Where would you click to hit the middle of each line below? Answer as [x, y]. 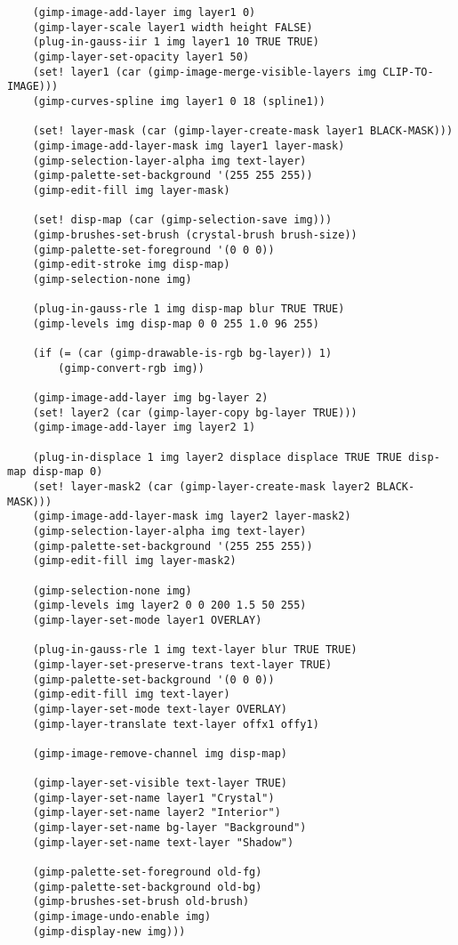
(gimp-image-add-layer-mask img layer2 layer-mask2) [192, 517]
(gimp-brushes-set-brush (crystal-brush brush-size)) [195, 234]
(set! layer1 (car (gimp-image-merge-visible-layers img [205, 72]
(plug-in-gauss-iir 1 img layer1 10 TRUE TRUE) [176, 42]
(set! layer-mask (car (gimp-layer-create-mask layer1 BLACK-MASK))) [243, 131]
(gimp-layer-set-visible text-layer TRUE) [160, 783]
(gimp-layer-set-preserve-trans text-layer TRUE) [182, 664]
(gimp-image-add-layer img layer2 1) [144, 428]
